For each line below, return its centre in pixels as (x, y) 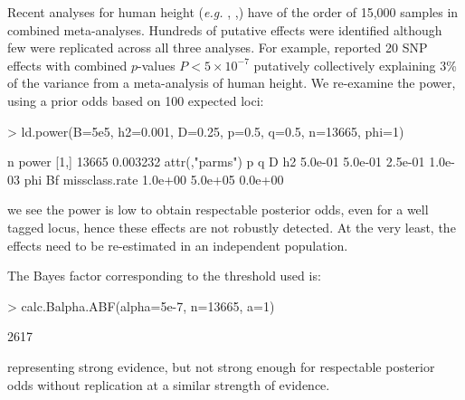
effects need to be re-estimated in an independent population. (178, 245)
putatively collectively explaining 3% (355, 65)
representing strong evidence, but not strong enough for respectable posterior (221, 366)
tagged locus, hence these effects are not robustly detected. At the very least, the (232, 227)
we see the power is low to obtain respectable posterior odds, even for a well (218, 210)
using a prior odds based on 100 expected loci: (136, 100)
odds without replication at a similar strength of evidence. (169, 384)
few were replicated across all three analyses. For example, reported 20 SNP (218, 48)
